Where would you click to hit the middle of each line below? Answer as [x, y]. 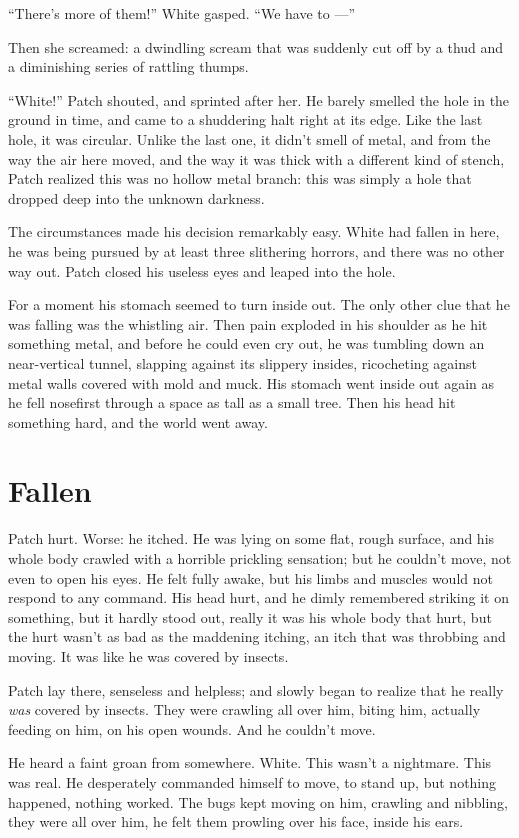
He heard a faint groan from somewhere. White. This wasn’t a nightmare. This [250, 762]
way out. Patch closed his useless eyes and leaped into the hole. [202, 270]
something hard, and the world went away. [138, 421]
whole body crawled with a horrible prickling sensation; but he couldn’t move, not [260, 558]
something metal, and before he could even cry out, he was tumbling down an [246, 343]
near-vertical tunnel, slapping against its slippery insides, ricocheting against [242, 362]
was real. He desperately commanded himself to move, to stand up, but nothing [252, 781]
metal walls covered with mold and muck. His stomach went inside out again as [251, 382]
